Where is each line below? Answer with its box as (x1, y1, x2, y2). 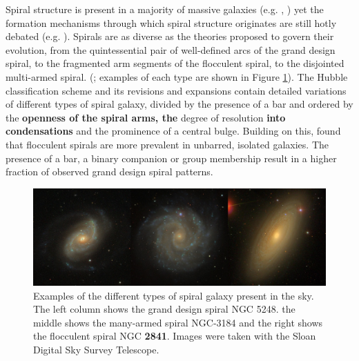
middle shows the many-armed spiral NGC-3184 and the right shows (33, 315, 323, 329)
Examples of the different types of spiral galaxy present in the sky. (33, 288, 314, 302)
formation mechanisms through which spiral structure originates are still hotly (6, 15, 337, 30)
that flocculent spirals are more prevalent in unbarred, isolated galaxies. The (6, 137, 329, 151)
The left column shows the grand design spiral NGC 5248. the (33, 302, 295, 316)
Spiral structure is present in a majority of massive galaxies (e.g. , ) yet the (6, 2, 324, 16)
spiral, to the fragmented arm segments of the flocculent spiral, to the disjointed (6, 56, 345, 70)
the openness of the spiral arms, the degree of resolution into (6, 110, 286, 124)
